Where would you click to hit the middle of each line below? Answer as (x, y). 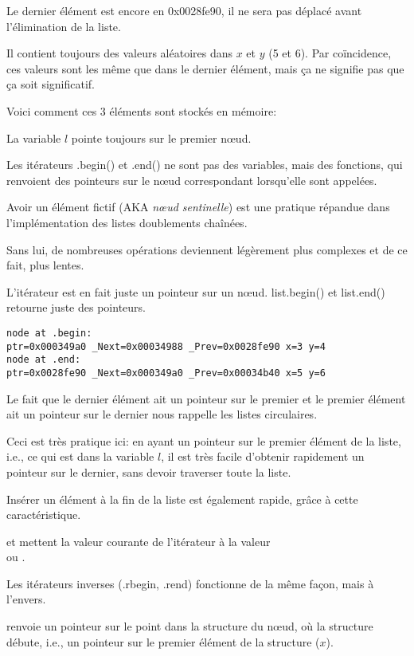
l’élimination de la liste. (64, 26)
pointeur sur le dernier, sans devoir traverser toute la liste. (149, 471)
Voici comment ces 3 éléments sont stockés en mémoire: (142, 110)
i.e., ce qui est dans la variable (80, 456)
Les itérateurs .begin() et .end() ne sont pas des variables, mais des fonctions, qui (205, 165)
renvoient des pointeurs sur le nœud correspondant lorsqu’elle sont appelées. (192, 180)
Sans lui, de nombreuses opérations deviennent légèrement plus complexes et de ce (207, 249)
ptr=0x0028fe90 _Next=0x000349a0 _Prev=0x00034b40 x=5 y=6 (166, 373)
